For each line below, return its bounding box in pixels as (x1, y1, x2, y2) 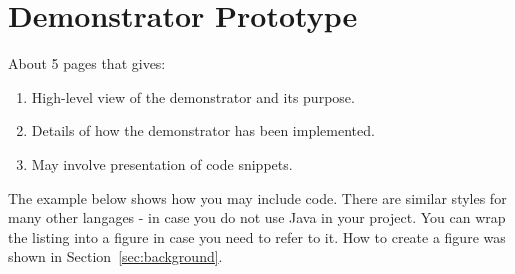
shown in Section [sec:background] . (8, 246, 223, 267)
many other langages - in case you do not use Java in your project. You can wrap (8, 207, 506, 228)
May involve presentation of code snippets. (31, 153, 293, 174)
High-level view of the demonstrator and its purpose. (31, 86, 355, 107)
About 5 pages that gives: (8, 53, 166, 74)
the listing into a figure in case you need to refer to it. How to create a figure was (8, 226, 506, 247)
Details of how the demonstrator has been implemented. (31, 120, 375, 141)
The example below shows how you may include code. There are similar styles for (8, 187, 507, 208)
